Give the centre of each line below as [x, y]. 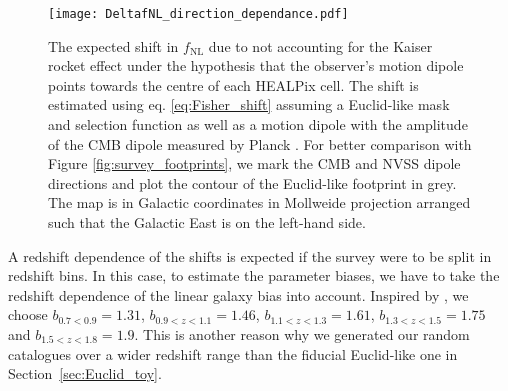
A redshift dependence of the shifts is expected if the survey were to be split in [250, 255]
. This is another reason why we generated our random [302, 333]
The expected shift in [113, 45]
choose [28, 314]
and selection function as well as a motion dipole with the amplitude [258, 124]
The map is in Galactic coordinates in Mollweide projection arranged [259, 202]
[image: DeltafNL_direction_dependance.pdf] [198, 14]
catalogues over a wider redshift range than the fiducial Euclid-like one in [233, 353]
